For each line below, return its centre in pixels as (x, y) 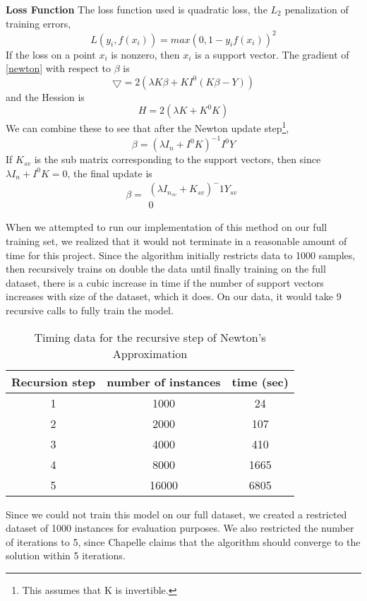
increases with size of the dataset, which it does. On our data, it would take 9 (174, 296)
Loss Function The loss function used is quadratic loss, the (137, 9)
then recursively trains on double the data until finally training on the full (166, 269)
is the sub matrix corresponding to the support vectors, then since (178, 159)
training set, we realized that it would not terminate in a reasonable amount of (176, 241)
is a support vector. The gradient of (272, 54)
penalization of (317, 9)
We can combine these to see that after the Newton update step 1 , (148, 127)
